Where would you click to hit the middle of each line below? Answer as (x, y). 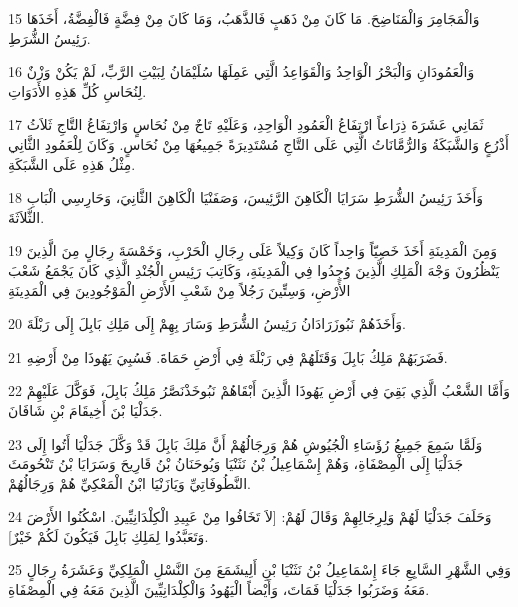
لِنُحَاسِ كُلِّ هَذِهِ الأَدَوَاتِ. (77, 90)
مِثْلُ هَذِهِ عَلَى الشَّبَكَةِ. (72, 163)
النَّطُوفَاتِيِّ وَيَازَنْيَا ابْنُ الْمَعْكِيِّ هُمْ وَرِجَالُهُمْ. (129, 482)
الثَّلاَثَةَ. (26, 216)
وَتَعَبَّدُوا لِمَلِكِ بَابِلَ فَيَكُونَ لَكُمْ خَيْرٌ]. (108, 535)
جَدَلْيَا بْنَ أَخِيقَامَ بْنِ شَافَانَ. (85, 409)
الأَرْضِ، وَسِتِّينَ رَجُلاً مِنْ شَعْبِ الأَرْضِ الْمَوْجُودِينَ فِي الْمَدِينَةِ (179, 289)
